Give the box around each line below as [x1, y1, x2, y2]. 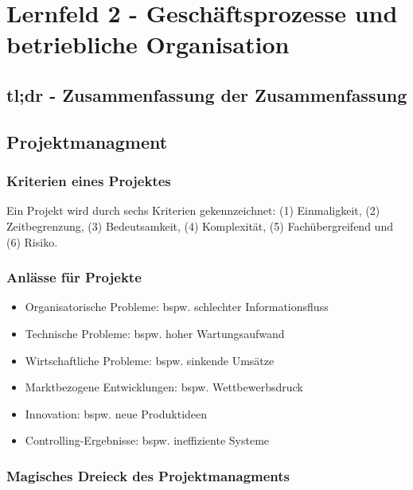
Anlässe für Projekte [6, 267, 142, 287]
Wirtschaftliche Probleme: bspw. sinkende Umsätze [25, 352, 275, 368]
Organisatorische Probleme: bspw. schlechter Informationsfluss [25, 298, 329, 315]
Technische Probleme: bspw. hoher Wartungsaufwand [25, 325, 285, 341]
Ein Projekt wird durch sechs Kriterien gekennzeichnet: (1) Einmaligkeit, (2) [6, 202, 380, 219]
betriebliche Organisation [6, 28, 290, 60]
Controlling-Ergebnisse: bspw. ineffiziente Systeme [25, 432, 270, 449]
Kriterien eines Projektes [6, 171, 171, 191]
